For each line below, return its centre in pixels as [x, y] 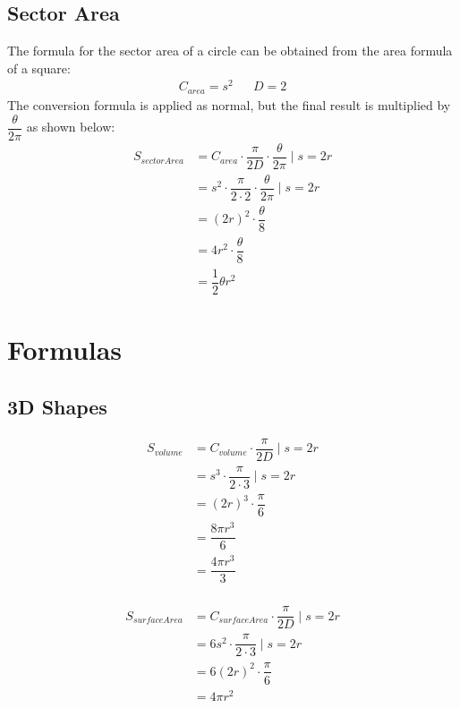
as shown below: [71, 127]
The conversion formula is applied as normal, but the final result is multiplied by [229, 104]
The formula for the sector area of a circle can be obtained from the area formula [230, 51]
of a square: [39, 68]
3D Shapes [57, 406]
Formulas [65, 350]
